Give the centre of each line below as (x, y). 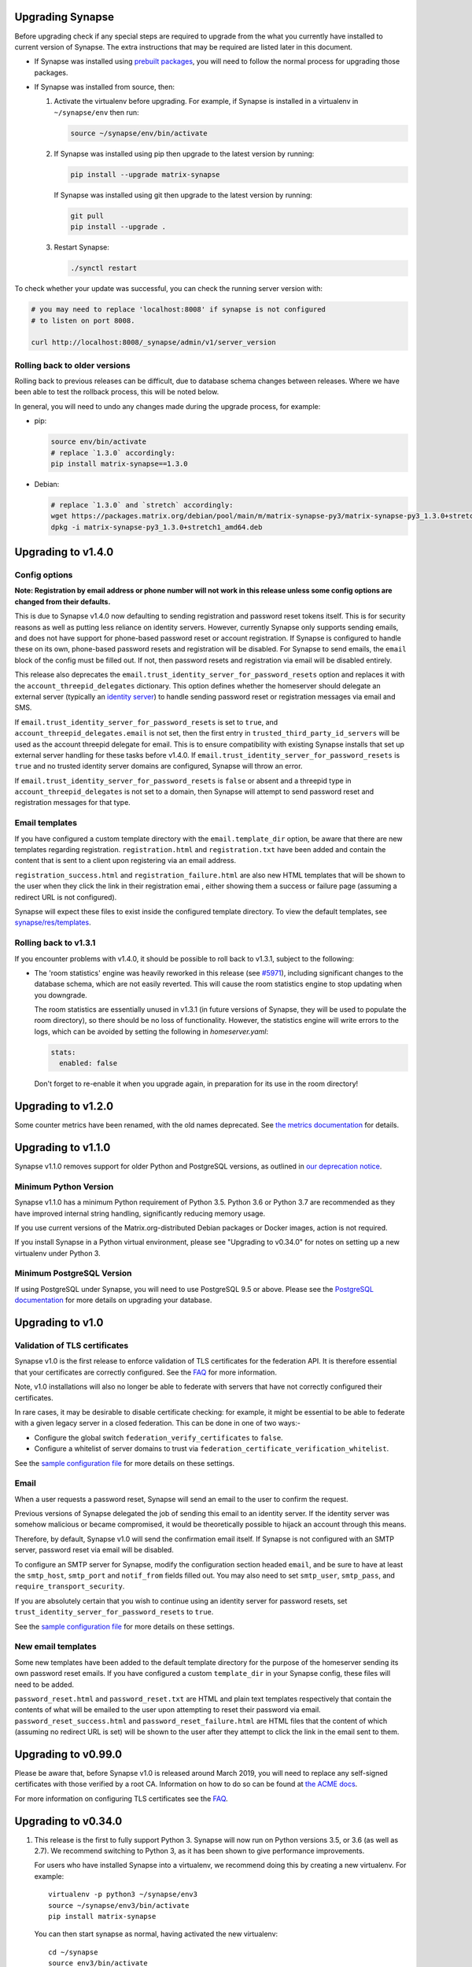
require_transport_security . (70, 1586)
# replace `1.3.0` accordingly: (113, 453)
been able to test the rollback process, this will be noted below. (117, 392)
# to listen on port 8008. (83, 320)
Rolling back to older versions (72, 365)
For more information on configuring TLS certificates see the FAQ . (121, 1799)
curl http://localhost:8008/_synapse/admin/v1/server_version (153, 343)
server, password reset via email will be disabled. (94, 1550)
